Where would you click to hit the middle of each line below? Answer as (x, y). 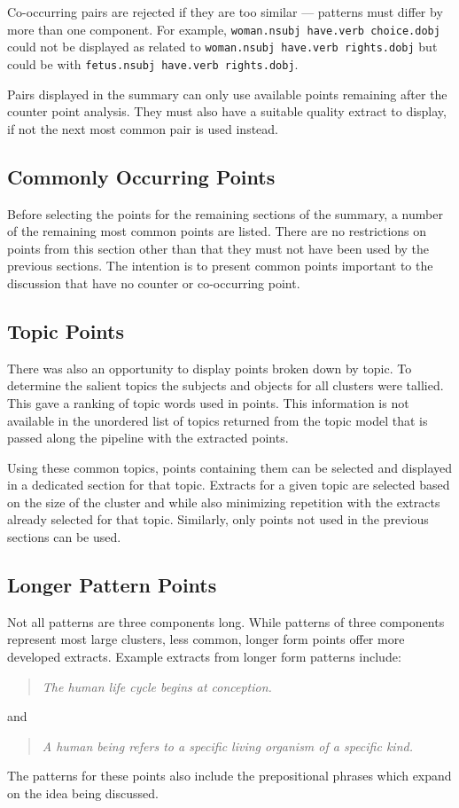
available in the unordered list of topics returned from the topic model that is (218, 420)
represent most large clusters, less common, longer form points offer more (206, 639)
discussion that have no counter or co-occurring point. (154, 282)
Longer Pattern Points (112, 585)
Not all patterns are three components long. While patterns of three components (226, 621)
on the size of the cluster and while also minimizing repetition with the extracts (224, 502)
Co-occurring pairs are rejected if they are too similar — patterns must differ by (225, 12)
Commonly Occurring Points (141, 176)
